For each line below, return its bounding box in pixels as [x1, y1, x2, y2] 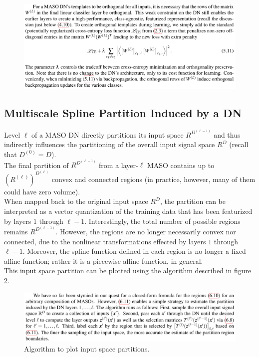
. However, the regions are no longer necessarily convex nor [55, 226, 236, 236]
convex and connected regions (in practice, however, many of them [51, 174, 256, 184]
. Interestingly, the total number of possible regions [84, 215, 241, 226]
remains [4, 226, 28, 236]
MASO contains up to [147, 160, 215, 170]
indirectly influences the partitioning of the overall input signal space [4, 139, 215, 150]
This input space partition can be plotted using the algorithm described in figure [4, 265, 252, 276]
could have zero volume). [4, 186, 80, 196]
